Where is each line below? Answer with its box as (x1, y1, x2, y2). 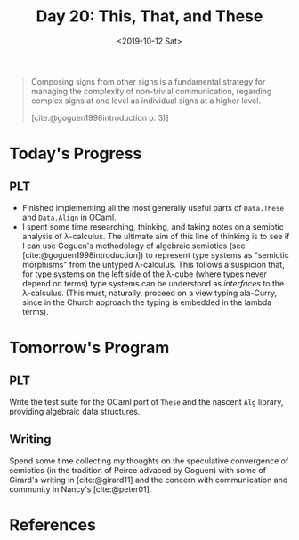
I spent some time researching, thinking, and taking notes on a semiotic (21, 221, 285, 232)
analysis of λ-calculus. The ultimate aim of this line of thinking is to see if (21, 230, 290, 241)
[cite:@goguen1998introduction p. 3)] (30, 112, 169, 123)
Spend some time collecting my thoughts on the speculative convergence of (9, 455, 289, 466)
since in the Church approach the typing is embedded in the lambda (21, 296, 272, 308)
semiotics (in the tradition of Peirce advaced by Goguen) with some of (9, 464, 267, 475)
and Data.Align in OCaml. (21, 212, 117, 222)
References (9, 514, 96, 535)
